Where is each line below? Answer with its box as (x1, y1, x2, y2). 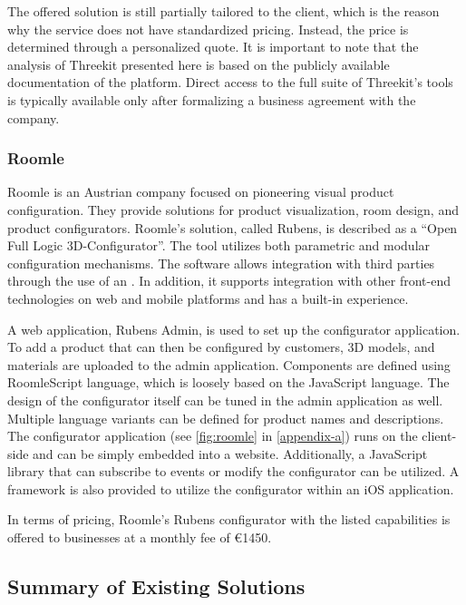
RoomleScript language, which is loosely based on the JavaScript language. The (7, 373, 450, 392)
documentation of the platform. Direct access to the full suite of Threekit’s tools (7, 73, 453, 92)
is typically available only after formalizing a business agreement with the (7, 90, 416, 109)
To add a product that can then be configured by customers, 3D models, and (7, 337, 435, 356)
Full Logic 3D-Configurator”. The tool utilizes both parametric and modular (7, 236, 431, 255)
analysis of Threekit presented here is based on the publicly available (7, 54, 390, 73)
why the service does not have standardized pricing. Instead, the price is (7, 19, 409, 38)
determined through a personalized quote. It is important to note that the (7, 37, 419, 56)
